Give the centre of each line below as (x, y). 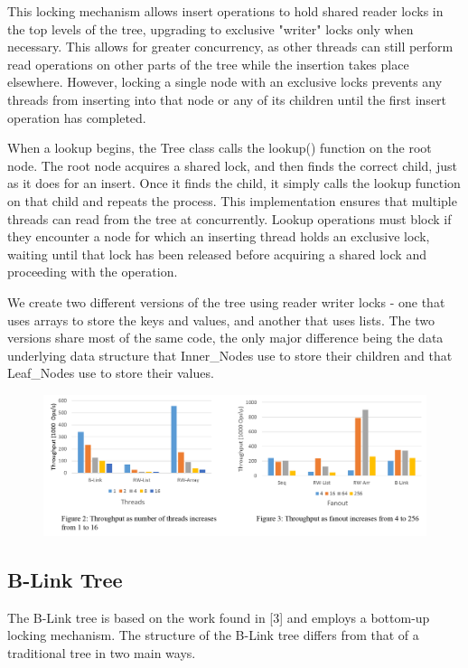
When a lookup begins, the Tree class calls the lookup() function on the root (220, 148)
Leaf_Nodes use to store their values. (111, 373)
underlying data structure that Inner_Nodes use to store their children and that (230, 355)
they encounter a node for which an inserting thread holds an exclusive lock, (219, 236)
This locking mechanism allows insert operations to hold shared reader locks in (225, 11)
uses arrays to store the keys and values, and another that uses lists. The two (221, 320)
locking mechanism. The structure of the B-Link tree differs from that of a (213, 635)
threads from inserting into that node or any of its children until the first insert (227, 99)
